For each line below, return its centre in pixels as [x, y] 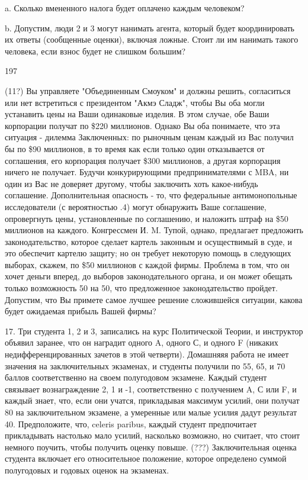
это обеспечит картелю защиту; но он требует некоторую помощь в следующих [148, 253]
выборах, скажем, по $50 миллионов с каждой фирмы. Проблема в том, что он [147, 264]
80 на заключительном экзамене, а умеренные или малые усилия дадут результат [151, 412]
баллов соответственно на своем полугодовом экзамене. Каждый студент [136, 377]
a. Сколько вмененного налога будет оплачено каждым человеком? [125, 8]
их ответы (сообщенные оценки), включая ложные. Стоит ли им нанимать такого [152, 39]
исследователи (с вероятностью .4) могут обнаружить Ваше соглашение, [136, 206]
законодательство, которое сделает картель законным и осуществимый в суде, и [148, 241]
